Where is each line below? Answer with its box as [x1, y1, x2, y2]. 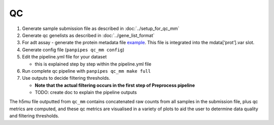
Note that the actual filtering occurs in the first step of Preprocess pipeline [35, 82, 195, 88]
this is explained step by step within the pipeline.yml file [35, 61, 152, 67]
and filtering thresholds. [9, 113, 59, 119]
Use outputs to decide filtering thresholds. [22, 75, 111, 81]
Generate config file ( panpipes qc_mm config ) [22, 46, 124, 53]
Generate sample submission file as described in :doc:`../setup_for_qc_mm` [22, 25, 180, 32]
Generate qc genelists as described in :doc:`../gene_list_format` [22, 32, 155, 38]
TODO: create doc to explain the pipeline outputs [35, 89, 137, 96]
